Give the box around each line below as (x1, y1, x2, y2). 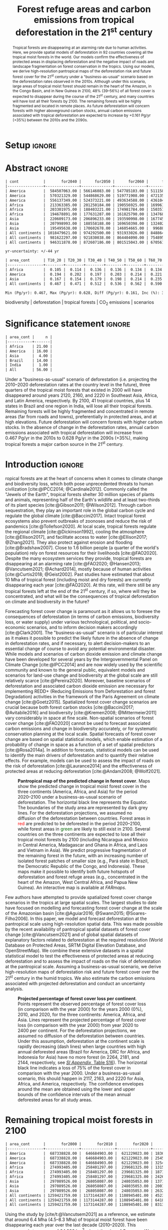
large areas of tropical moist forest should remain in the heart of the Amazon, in (12, 84, 151, 89)
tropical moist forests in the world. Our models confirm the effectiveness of (12, 54, 144, 60)
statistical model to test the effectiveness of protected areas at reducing (5, 953, 154, 959)
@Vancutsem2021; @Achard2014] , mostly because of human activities (5, 566, 151, 572)
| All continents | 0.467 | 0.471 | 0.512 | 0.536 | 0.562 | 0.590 (5, 281, 162, 286)
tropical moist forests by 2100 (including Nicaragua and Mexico (17, 837, 148, 843)
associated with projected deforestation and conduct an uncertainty (5, 981, 145, 987)
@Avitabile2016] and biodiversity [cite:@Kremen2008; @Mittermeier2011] (5, 710, 156, 716)
